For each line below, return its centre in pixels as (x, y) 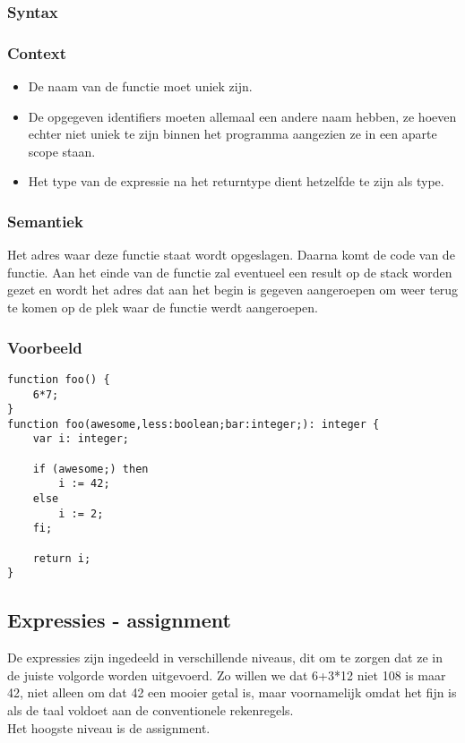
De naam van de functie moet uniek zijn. (140, 86)
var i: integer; (81, 439)
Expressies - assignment (119, 620)
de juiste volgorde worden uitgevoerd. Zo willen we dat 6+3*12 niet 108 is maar (227, 675)
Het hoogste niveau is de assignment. (109, 727)
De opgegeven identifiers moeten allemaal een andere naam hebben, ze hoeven (242, 116)
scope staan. (62, 151)
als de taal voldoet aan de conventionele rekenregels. (151, 710)
